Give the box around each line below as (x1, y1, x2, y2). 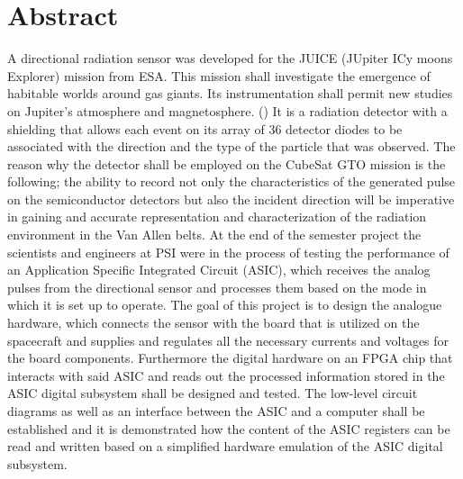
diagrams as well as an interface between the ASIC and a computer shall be (7, 402, 425, 420)
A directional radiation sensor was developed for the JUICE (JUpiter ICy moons (7, 49, 453, 68)
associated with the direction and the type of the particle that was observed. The (7, 137, 456, 156)
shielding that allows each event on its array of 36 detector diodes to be (7, 119, 403, 138)
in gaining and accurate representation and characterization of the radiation (7, 207, 427, 226)
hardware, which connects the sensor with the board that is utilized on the (7, 313, 420, 332)
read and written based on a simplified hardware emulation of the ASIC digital (7, 437, 443, 456)
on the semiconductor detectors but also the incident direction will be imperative (7, 189, 455, 208)
